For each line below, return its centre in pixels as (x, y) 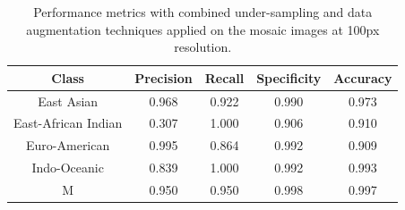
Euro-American (68, 145)
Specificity (289, 77)
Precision (164, 77)
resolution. (203, 47)
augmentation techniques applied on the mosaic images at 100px (203, 29)
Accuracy (363, 77)
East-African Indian (68, 123)
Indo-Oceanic (68, 168)
